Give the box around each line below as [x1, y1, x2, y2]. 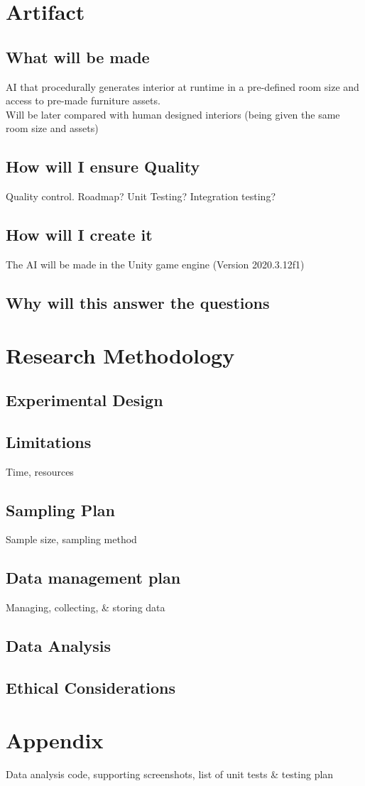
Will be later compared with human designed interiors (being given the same [6, 107, 340, 121]
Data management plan [6, 567, 181, 589]
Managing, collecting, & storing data [6, 600, 165, 615]
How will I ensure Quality [6, 155, 200, 178]
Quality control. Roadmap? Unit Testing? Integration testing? [6, 189, 276, 204]
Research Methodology [6, 340, 235, 369]
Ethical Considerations [6, 677, 176, 699]
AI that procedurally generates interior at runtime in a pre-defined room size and [6, 79, 359, 94]
